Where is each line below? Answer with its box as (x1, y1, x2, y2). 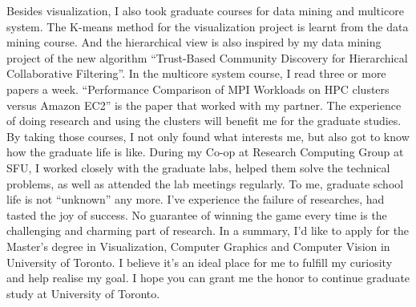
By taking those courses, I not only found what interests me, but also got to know (6, 127, 410, 144)
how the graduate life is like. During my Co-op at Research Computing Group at (6, 143, 404, 160)
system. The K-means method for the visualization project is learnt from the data (6, 18, 409, 34)
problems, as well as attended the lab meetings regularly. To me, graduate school (6, 175, 404, 192)
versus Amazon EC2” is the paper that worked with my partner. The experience (6, 96, 402, 113)
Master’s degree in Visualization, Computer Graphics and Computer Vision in (6, 237, 390, 254)
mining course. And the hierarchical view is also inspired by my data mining (6, 34, 382, 50)
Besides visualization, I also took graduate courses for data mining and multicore (6, 2, 404, 18)
